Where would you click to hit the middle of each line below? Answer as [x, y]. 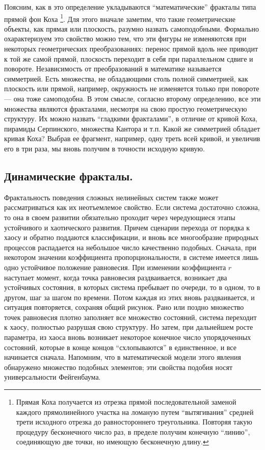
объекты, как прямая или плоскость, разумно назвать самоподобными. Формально [131, 28]
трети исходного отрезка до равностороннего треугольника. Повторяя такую [134, 422]
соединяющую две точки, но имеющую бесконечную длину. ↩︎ [112, 442]
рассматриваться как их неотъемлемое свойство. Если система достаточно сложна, [132, 207]
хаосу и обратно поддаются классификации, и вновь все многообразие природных [131, 237]
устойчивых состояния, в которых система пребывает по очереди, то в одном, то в [132, 287]
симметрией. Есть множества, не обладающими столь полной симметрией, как [126, 78]
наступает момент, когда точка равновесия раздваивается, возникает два [116, 277]
